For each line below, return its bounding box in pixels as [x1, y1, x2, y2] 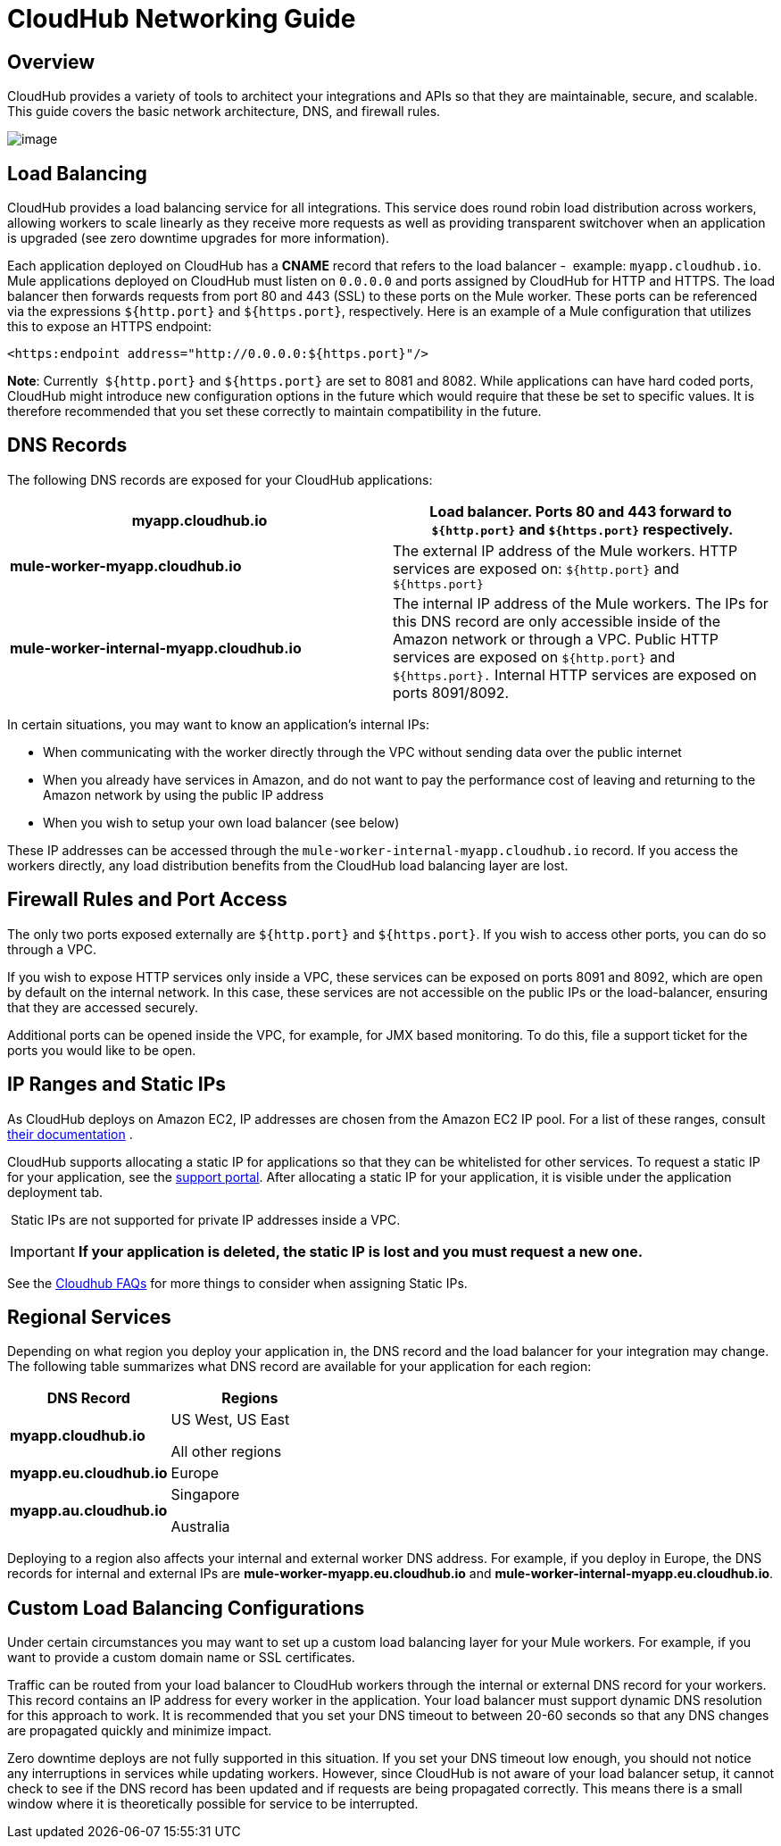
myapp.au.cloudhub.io [10, 1501, 168, 1520]
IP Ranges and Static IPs [7, 1073, 227, 1096]
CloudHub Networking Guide [7, 4, 356, 34]
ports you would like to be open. [7, 1042, 196, 1058]
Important [10, 1242, 75, 1260]
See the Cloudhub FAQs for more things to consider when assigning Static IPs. [7, 1275, 468, 1291]
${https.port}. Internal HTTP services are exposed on [393, 665, 757, 684]
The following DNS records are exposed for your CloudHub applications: [7, 471, 433, 487]
